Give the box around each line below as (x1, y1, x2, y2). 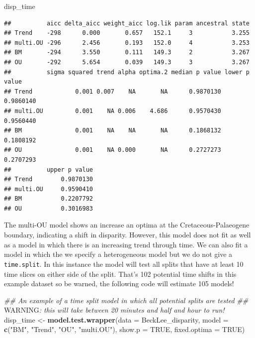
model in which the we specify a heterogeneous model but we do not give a (4, 249, 233, 259)
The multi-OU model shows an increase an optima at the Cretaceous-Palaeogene (4, 220, 250, 230)
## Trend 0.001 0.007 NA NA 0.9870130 (4, 88, 221, 95)
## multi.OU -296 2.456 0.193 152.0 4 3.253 (4, 39, 250, 46)
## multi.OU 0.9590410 (4, 185, 93, 193)
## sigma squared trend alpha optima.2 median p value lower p (4, 68, 250, 76)
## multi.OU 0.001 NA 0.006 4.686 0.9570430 (4, 107, 221, 114)
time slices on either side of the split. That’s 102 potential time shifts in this (4, 268, 237, 279)
